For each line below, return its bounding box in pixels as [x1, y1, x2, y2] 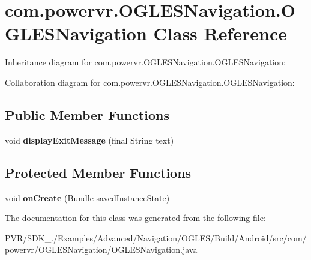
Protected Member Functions [5, 163, 192, 181]
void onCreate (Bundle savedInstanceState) [5, 191, 170, 204]
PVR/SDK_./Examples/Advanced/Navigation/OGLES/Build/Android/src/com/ [5, 231, 307, 244]
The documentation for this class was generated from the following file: [5, 211, 266, 224]
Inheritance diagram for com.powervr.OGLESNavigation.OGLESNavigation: [5, 56, 286, 68]
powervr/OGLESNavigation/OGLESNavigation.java [5, 243, 198, 256]
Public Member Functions [5, 105, 169, 124]
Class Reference [153, 21, 288, 46]
